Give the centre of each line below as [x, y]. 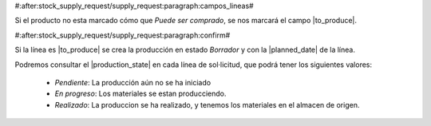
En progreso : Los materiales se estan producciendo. [140, 94]
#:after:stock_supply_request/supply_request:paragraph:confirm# [123, 35]
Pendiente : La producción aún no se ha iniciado [133, 82]
